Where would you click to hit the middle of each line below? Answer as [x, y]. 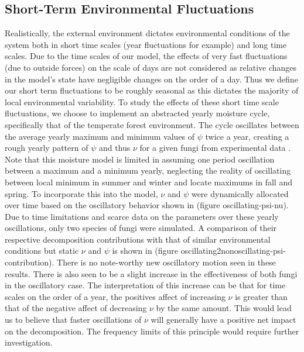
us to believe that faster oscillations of [73, 320]
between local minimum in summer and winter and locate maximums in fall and [148, 182]
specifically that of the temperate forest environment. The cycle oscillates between [152, 124]
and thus [115, 148]
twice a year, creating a [247, 136]
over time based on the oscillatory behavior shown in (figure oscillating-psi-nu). [147, 205]
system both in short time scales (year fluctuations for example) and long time [146, 44]
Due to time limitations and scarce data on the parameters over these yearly [142, 216]
